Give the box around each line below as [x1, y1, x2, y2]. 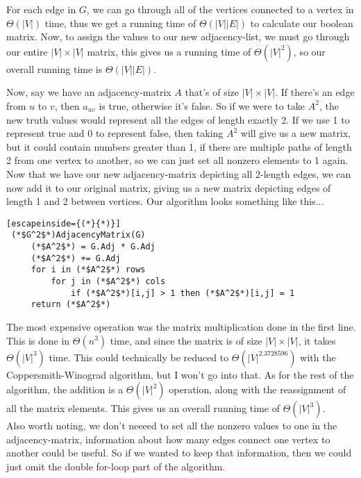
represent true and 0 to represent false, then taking [6, 126, 224, 140]
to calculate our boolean [250, 15, 353, 30]
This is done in [6, 333, 70, 347]
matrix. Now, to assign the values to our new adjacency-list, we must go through [6, 29, 350, 44]
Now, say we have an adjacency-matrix [6, 85, 171, 99]
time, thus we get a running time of [44, 15, 196, 30]
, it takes [298, 333, 336, 347]
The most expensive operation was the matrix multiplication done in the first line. [6, 319, 356, 333]
